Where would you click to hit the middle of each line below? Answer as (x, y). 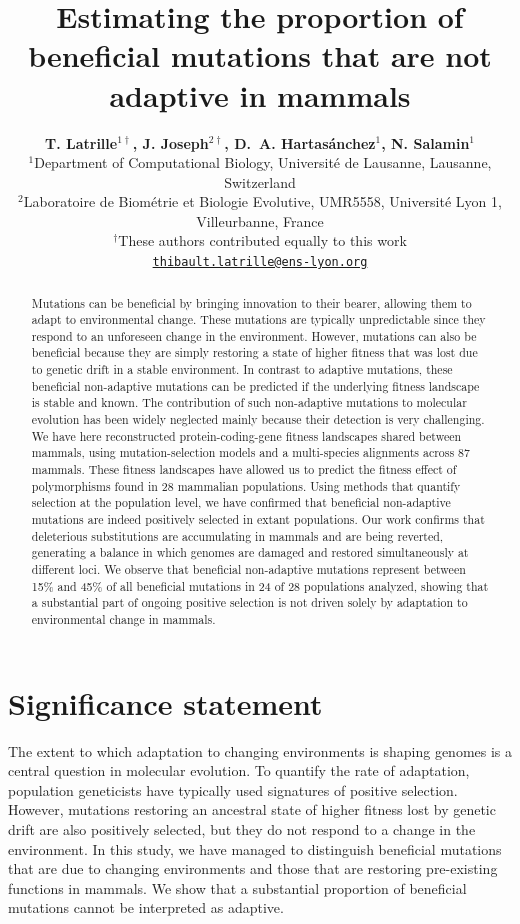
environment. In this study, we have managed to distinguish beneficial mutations (255, 848)
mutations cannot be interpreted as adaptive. (146, 907)
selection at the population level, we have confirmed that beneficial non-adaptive (241, 502)
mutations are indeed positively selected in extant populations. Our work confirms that (258, 519)
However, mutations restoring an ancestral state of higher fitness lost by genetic (252, 809)
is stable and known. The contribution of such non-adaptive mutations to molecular (249, 402)
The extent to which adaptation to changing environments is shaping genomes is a (260, 750)
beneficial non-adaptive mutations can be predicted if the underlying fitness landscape (255, 385)
